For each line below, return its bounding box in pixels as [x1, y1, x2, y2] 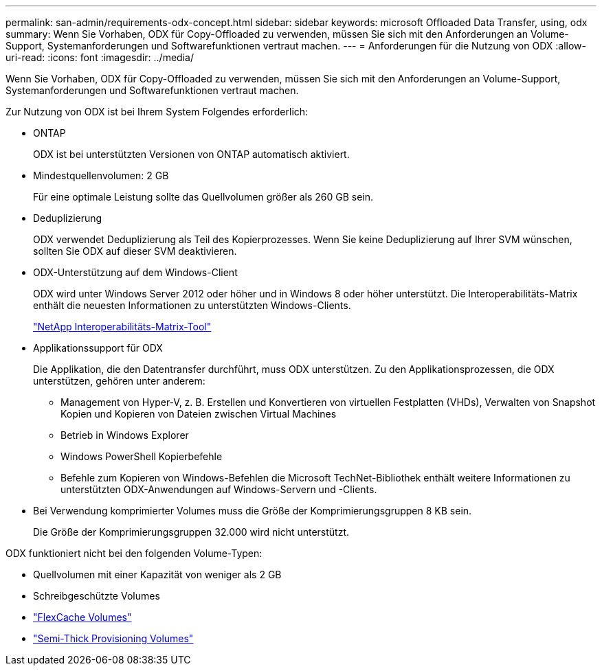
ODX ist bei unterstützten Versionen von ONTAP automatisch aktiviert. [33, 148, 350, 160]
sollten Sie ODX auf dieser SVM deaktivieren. [33, 245, 237, 257]
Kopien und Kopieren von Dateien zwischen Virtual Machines [60, 408, 337, 420]
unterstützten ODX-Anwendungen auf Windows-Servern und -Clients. [60, 484, 377, 495]
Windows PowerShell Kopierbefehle [60, 451, 223, 462]
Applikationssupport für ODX [33, 342, 163, 354]
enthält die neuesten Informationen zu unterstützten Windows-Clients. [33, 299, 351, 311]
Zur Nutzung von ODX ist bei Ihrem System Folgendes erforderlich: [5, 106, 309, 117]
